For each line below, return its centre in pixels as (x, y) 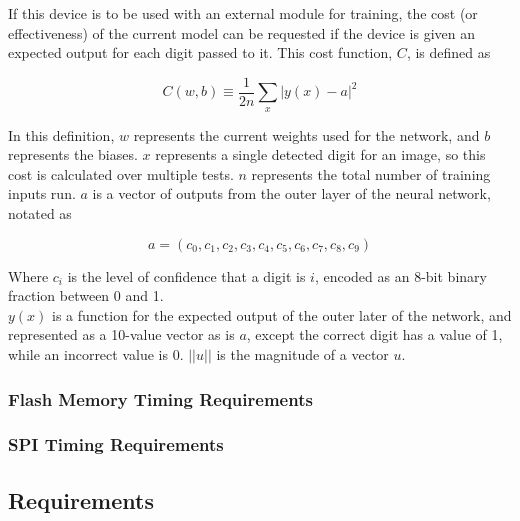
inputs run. (42, 193)
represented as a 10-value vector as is (121, 334)
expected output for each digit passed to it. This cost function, (200, 52)
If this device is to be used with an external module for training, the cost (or (243, 13)
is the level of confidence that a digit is (186, 275)
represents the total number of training (371, 173)
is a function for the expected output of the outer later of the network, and (282, 314)
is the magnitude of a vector (302, 353)
